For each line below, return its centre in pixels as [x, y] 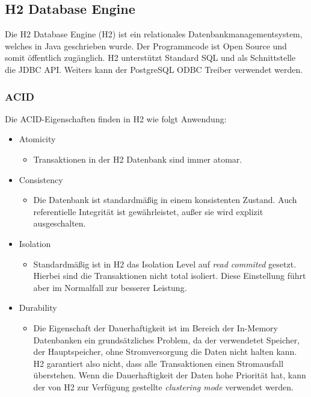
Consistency [41, 179]
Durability [38, 308]
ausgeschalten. [60, 223]
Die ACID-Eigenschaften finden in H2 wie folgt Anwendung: [116, 118]
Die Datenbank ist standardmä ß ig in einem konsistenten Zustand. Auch [165, 200]
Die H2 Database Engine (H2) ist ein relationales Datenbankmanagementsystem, [154, 34]
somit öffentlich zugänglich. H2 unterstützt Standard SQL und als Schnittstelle [150, 58]
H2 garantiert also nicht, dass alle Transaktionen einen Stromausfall [159, 363]
